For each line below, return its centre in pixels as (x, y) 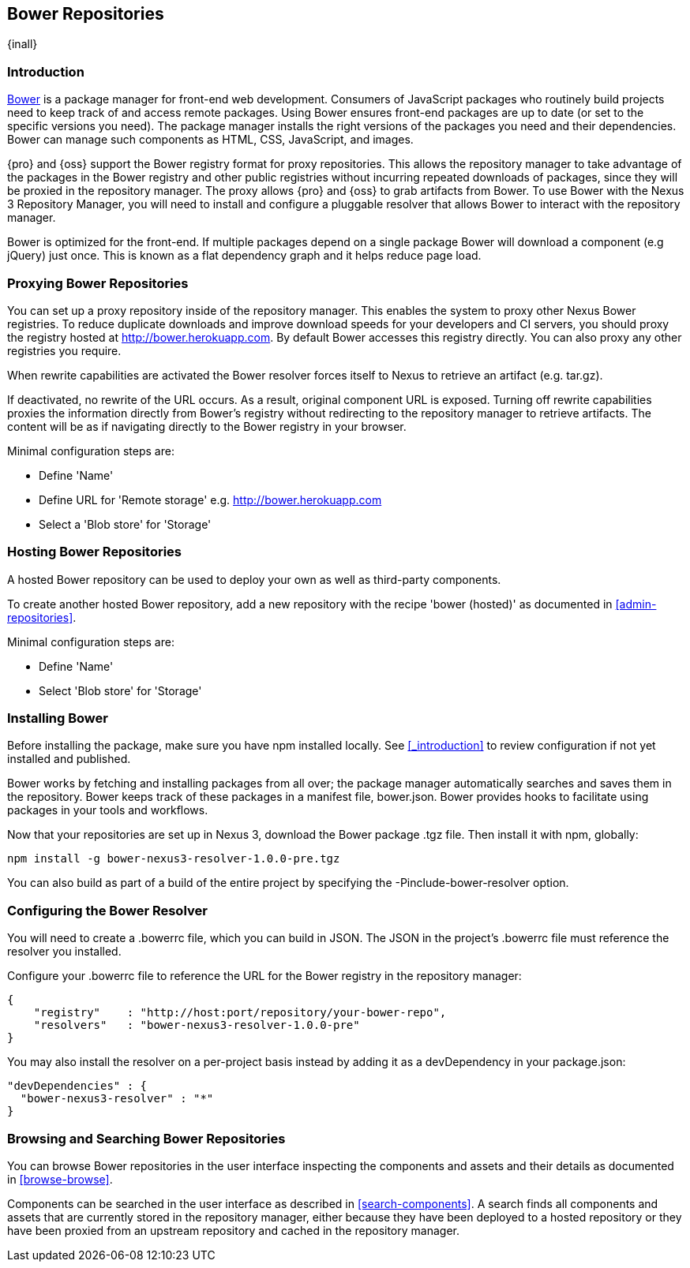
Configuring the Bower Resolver (107, 910)
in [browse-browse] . (60, 1179)
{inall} (22, 44)
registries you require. (64, 350)
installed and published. (69, 759)
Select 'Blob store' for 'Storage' (120, 690)
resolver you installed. (64, 952)
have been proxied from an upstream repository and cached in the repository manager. (233, 1230)
